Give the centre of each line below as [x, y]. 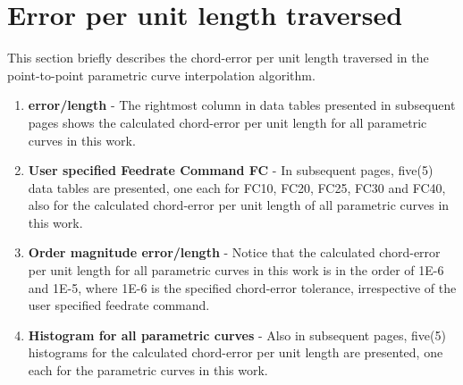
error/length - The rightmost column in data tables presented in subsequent [242, 105]
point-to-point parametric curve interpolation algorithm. [161, 75]
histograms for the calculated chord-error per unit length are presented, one [236, 352]
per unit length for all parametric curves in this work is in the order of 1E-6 [236, 270]
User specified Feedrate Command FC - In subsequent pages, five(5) [231, 170]
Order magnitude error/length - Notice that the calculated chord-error [234, 252]
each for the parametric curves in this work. [148, 370]
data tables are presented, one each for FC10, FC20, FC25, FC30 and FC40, [237, 187]
